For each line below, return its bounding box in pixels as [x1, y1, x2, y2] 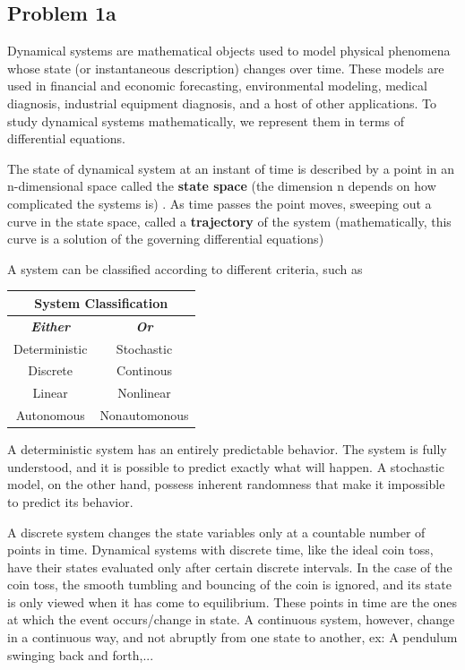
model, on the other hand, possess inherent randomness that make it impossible [7, 475, 445, 494]
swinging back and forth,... [7, 645, 154, 664]
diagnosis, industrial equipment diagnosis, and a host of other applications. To [7, 93, 437, 112]
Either [30, 316, 71, 335]
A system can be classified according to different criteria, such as [7, 259, 363, 278]
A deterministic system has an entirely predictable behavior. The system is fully [7, 440, 447, 459]
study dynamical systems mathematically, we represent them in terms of [7, 111, 405, 130]
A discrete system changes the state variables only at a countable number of [7, 522, 426, 541]
